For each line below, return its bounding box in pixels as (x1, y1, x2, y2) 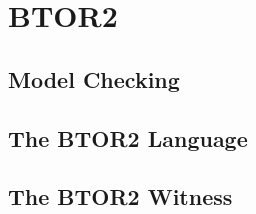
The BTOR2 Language (8, 122, 248, 153)
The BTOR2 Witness (8, 181, 233, 212)
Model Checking (8, 63, 180, 94)
